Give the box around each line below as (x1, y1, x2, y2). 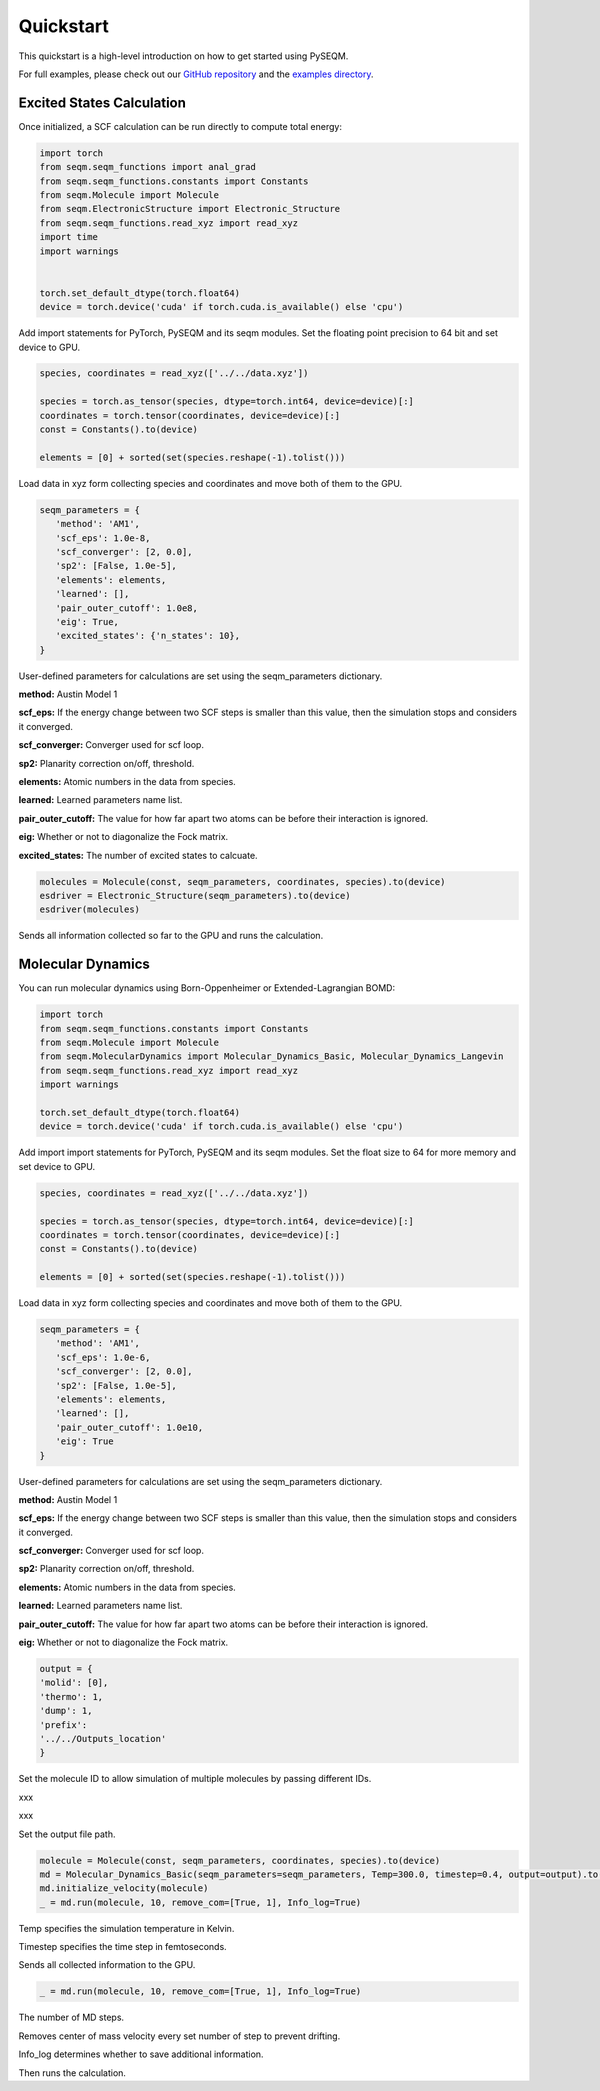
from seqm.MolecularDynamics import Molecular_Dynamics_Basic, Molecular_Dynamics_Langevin (39, 1051, 504, 1062)
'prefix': (39, 1719, 88, 1730)
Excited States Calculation (18, 94, 187, 111)
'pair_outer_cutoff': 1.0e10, (55, 1421, 204, 1433)
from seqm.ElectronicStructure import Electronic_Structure (39, 203, 341, 215)
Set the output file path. (18, 1828, 116, 1840)
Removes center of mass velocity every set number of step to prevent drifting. (18, 2030, 341, 2042)
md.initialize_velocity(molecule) (39, 1883, 209, 1894)
